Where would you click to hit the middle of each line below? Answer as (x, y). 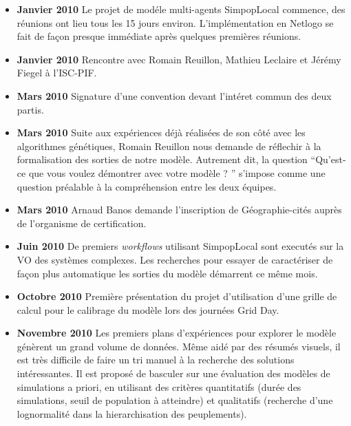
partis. (30, 109)
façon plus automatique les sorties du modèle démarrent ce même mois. (167, 273)
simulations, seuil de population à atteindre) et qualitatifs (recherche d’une (175, 400)
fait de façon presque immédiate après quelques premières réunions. (159, 36)
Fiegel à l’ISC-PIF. (57, 73)
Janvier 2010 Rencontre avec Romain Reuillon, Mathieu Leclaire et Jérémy (179, 59)
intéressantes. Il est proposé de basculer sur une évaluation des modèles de (173, 373)
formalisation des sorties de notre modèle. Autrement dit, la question (162, 159)
